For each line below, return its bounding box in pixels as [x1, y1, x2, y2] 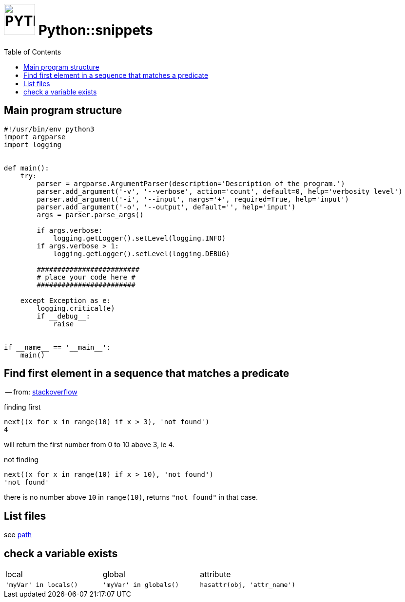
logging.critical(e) [37, 304, 115, 312]
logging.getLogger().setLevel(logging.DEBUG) [53, 249, 230, 258]
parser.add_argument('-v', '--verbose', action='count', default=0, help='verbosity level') [37, 187, 403, 195]
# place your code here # [37, 273, 135, 281]
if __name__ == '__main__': [4, 343, 111, 351]
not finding [4, 455, 39, 464]
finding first [4, 403, 41, 412]
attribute [200, 569, 231, 580]
